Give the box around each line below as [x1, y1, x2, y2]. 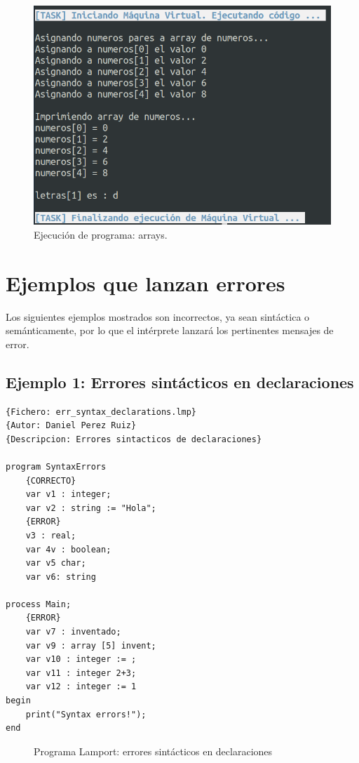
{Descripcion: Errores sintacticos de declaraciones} [6, 434, 262, 444]
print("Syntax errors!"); [25, 709, 147, 719]
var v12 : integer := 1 [25, 682, 137, 692]
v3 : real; [25, 530, 76, 540]
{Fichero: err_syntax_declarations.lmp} [6, 406, 197, 417]
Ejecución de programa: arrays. [34, 227, 168, 241]
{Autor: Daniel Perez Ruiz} [6, 420, 137, 431]
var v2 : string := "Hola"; [25, 503, 156, 513]
